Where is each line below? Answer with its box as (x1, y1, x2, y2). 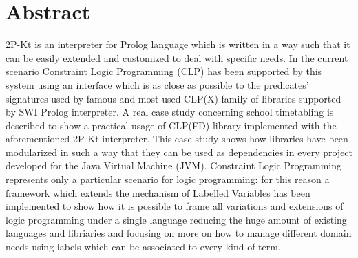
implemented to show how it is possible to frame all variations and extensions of (6, 199, 344, 213)
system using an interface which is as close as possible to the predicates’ (6, 77, 309, 92)
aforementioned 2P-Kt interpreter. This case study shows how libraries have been (6, 131, 348, 146)
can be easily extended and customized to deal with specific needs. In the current (6, 50, 348, 65)
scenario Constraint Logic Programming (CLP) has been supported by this (6, 64, 322, 78)
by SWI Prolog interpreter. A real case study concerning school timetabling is (6, 105, 334, 119)
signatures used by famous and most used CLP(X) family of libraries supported (6, 91, 341, 105)
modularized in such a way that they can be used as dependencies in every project (6, 144, 353, 159)
